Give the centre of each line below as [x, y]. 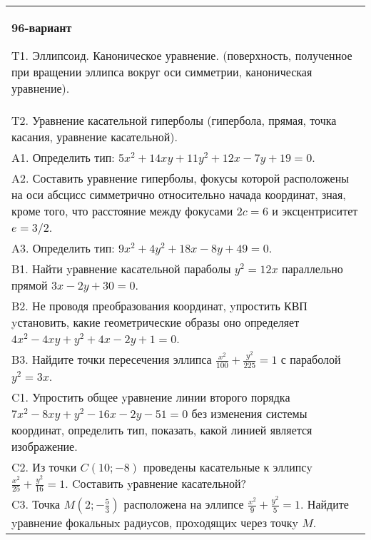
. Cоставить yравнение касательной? [156, 483]
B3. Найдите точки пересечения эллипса [112, 359]
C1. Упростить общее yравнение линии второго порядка [151, 397]
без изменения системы [249, 413]
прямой [30, 285]
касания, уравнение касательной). [95, 137]
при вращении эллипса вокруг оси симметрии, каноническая [162, 72]
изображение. [45, 446]
